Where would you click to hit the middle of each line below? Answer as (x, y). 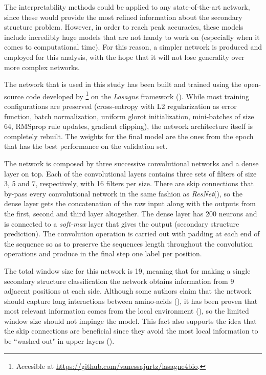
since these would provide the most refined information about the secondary (123, 17)
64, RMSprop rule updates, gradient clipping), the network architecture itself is (129, 126)
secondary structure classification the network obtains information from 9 (119, 281)
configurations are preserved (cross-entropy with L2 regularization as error (120, 106)
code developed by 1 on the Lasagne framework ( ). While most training (137, 95)
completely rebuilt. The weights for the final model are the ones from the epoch (129, 136)
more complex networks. (42, 67)
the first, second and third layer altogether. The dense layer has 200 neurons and (131, 213)
